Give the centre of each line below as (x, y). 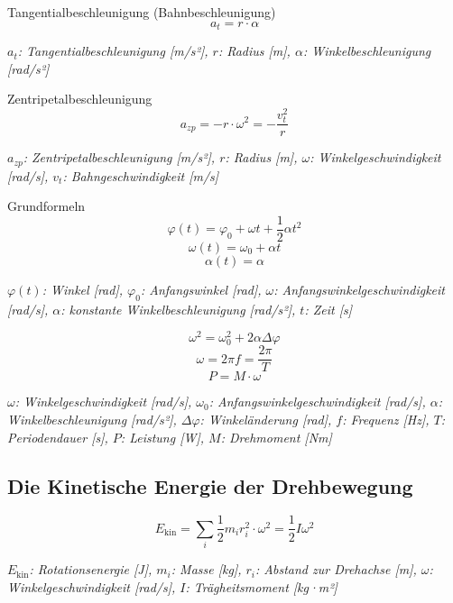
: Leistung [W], (162, 437)
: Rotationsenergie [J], (91, 569)
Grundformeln (46, 206)
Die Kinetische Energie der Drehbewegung (210, 485)
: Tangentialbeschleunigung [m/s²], (113, 51)
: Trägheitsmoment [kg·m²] (261, 586)
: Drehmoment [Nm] (276, 437)
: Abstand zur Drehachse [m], (336, 569)
